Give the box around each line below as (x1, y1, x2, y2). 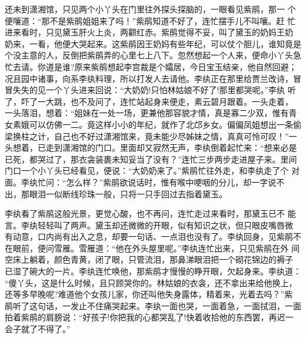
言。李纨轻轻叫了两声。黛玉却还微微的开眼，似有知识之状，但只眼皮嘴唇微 (5, 218, 293, 231)
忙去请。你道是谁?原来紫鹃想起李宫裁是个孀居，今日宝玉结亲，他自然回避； (5, 60, 297, 72)
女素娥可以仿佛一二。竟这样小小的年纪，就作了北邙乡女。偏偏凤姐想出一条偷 (5, 118, 301, 130)
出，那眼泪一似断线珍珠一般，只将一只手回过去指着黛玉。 (5, 187, 227, 200)
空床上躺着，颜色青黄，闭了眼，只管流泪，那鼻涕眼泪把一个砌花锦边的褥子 (5, 253, 293, 266)
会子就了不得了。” (5, 323, 71, 335)
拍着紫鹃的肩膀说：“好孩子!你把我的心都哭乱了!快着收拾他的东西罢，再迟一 (5, 311, 294, 323)
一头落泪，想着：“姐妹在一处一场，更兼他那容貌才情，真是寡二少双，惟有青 (5, 107, 297, 119)
